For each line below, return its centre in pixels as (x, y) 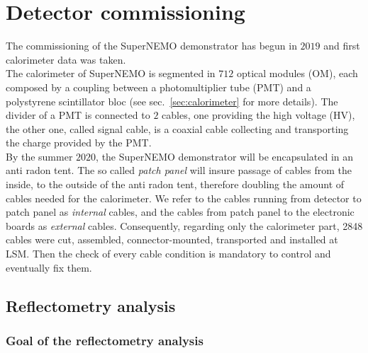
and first (342, 46)
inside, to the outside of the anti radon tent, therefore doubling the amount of (175, 184)
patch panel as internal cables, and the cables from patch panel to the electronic (180, 212)
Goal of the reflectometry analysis (105, 340)
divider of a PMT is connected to (78, 115)
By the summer (39, 156)
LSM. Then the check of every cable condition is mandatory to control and (168, 254)
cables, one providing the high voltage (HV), (258, 115)
